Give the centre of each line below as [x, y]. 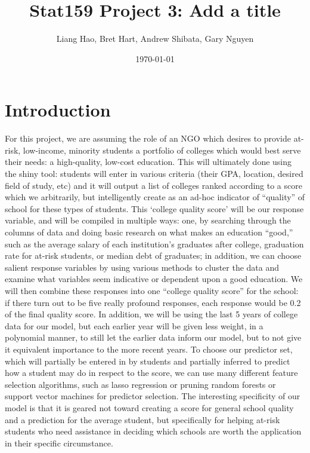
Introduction [58, 110]
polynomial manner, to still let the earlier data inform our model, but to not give [153, 337]
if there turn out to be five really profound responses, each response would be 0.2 [153, 302]
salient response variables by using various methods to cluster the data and [142, 267]
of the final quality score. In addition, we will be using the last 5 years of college [151, 314]
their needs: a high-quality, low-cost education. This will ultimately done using [148, 162]
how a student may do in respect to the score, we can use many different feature [151, 373]
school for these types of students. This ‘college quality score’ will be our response [154, 208]
